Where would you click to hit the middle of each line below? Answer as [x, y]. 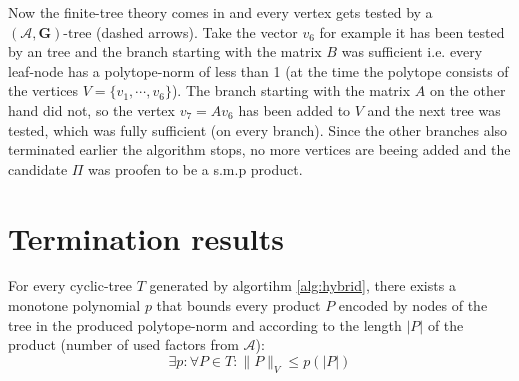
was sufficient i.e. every [412, 51]
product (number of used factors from [123, 344]
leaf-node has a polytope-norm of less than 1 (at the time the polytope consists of [258, 70]
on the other [467, 90]
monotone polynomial [74, 305]
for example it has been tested [412, 31]
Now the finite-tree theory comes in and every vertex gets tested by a [220, 12]
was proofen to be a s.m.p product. [195, 168]
